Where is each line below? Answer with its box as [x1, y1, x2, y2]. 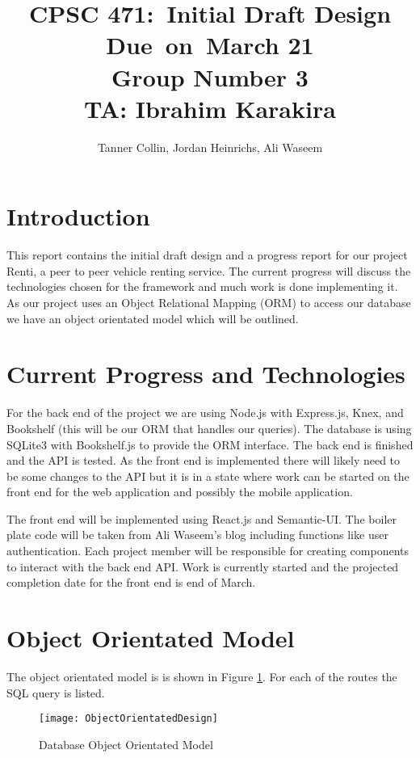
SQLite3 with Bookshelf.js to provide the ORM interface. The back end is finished [6, 436, 414, 453]
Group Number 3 [111, 60, 309, 93]
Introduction [6, 200, 150, 233]
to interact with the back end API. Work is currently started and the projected [6, 558, 399, 575]
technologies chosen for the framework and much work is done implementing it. [6, 278, 398, 295]
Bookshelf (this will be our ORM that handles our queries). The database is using [6, 419, 412, 436]
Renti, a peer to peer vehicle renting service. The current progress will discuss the [6, 262, 411, 279]
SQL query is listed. [6, 684, 105, 701]
